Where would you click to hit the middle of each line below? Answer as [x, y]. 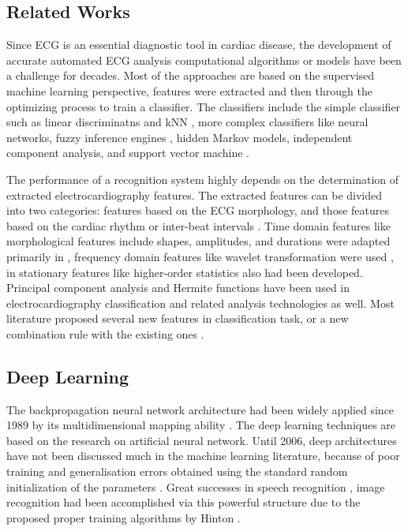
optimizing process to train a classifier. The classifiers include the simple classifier [204, 106]
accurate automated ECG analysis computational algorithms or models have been [204, 60]
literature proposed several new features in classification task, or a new [178, 318]
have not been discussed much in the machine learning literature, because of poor [203, 456]
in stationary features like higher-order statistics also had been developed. [185, 272]
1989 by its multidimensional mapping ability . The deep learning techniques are [201, 425]
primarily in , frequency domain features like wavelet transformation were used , [200, 256]
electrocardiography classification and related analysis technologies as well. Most [200, 303]
